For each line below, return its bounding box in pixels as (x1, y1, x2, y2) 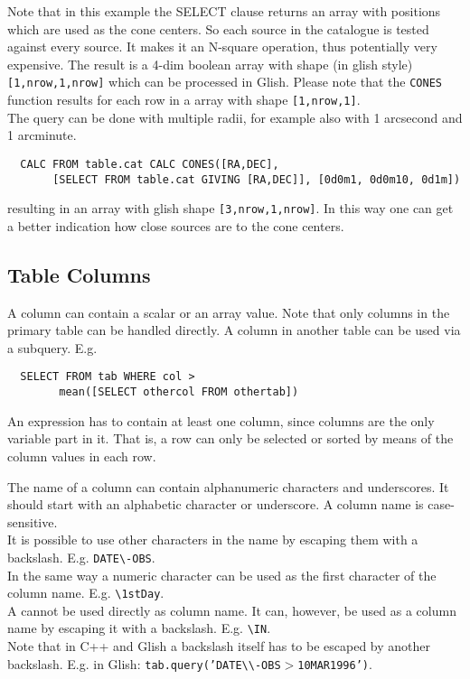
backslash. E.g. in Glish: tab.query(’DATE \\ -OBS (7, 654, 281, 673)
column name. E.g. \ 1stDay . (7, 583, 164, 602)
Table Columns (7, 260, 151, 288)
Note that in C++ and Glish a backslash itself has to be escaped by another (7, 637, 431, 656)
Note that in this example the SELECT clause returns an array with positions (7, 2, 441, 20)
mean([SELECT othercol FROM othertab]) (59, 386, 299, 399)
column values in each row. (7, 446, 156, 465)
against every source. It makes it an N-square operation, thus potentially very (7, 37, 437, 56)
